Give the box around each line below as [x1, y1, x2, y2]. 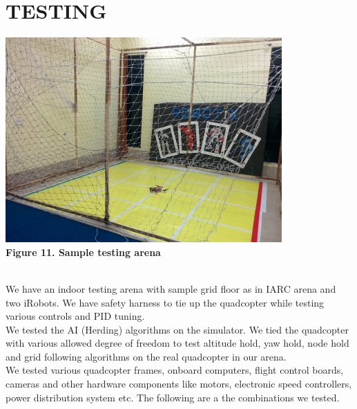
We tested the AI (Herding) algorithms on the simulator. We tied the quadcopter [6, 322, 349, 336]
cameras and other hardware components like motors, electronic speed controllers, [6, 376, 352, 391]
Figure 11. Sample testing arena [6, 244, 161, 259]
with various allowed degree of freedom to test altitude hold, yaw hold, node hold [6, 336, 349, 350]
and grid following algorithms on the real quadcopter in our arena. [6, 349, 287, 363]
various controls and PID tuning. [6, 309, 145, 323]
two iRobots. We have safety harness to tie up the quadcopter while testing [6, 295, 325, 309]
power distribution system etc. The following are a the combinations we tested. [6, 390, 340, 404]
